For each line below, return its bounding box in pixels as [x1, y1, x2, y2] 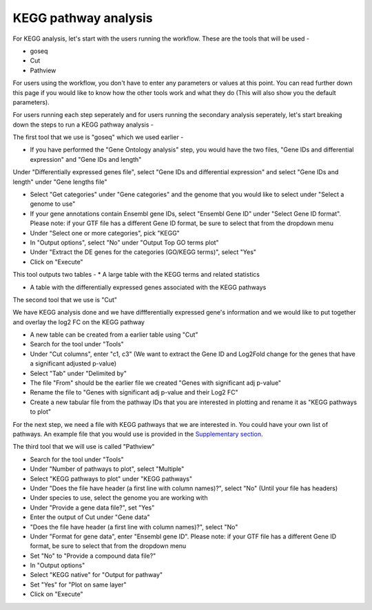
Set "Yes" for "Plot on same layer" [30, 580, 127, 589]
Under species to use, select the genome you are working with [30, 494, 208, 502]
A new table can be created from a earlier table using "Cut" [30, 330, 198, 339]
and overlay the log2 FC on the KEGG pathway [12, 317, 145, 326]
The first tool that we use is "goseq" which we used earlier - [12, 133, 184, 141]
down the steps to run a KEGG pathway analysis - [12, 120, 154, 129]
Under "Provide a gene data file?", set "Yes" [30, 503, 155, 512]
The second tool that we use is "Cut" [12, 295, 117, 304]
